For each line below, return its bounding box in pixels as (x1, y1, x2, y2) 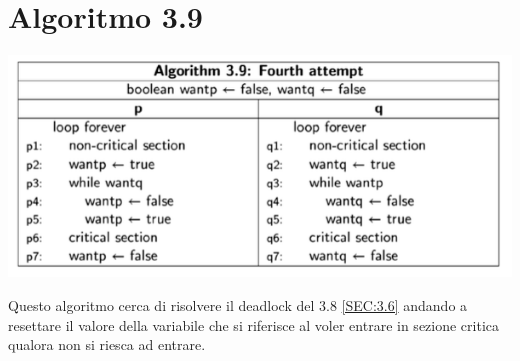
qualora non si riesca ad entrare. (8, 334, 206, 355)
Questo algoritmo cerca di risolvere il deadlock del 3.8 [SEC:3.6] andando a (8, 294, 468, 315)
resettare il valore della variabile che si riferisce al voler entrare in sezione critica (8, 314, 500, 335)
